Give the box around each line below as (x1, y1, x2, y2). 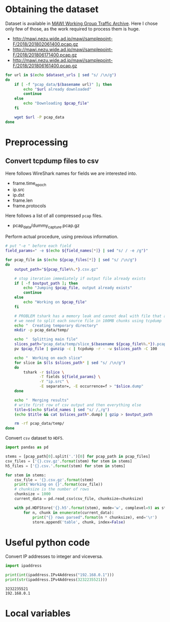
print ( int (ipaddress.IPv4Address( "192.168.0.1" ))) (5, 573, 114, 578)
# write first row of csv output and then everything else (14, 402, 142, 408)
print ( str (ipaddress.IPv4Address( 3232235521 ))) (5, 577, 108, 582)
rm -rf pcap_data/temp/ (14, 421, 65, 426)
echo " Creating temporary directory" (14, 323, 99, 328)
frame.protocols (12, 203, 47, 209)
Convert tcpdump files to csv (5, 157, 99, 166)
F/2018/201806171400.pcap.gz (12, 52, 77, 58)
